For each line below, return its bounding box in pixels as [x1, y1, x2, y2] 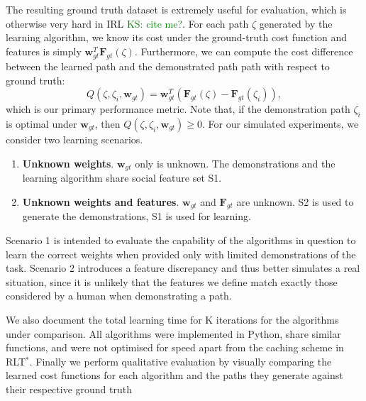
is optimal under [6, 116, 77, 131]
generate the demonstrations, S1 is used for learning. [22, 209, 251, 224]
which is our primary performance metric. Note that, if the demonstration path [6, 101, 350, 116]
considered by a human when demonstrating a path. [6, 288, 232, 303]
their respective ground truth [6, 381, 132, 396]
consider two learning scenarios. [6, 131, 143, 146]
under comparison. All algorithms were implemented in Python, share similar [6, 326, 341, 341]
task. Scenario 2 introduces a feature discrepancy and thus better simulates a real [6, 260, 360, 275]
